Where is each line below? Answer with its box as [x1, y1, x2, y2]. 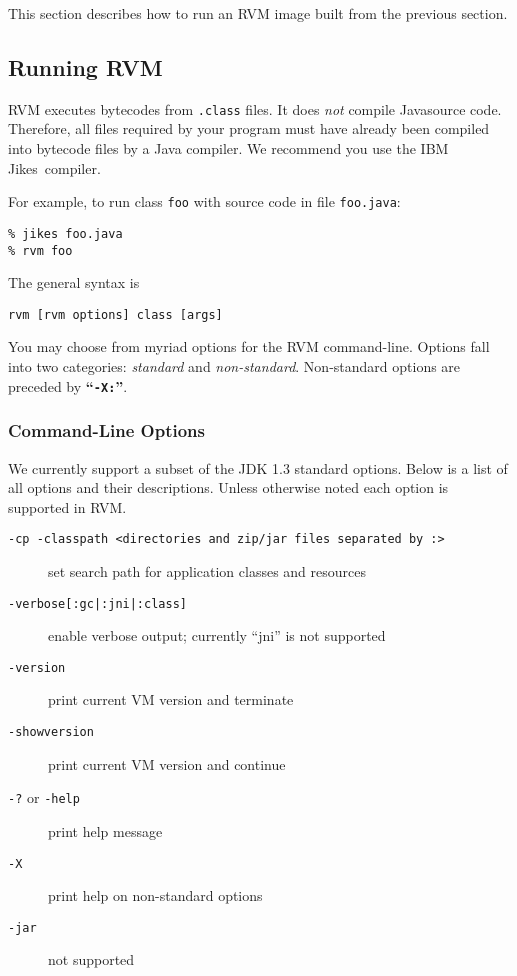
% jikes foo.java [8, 226, 123, 241]
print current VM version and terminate [48, 689, 294, 710]
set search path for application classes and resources [48, 560, 366, 581]
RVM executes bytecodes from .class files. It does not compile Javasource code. [8, 98, 502, 119]
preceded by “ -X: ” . [8, 375, 128, 396]
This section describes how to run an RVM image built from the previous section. [8, 3, 508, 23]
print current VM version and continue [48, 753, 286, 774]
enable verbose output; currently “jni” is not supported [48, 625, 386, 646]
